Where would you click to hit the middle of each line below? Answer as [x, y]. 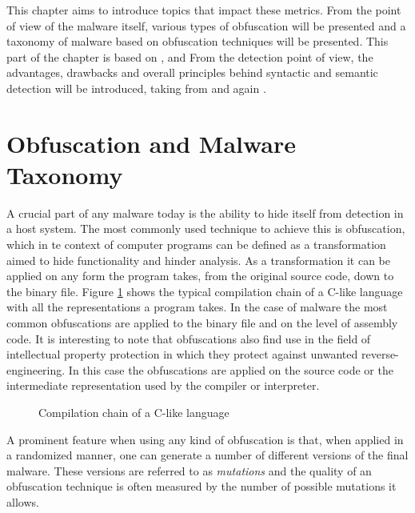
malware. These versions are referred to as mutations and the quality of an [189, 470]
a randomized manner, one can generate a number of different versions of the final [207, 455]
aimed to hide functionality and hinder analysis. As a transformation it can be [198, 260]
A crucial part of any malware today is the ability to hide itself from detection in [205, 212]
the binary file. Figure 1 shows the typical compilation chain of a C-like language [205, 291]
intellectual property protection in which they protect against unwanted [182, 354]
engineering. [36, 369]
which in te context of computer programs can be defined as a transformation [196, 244]
